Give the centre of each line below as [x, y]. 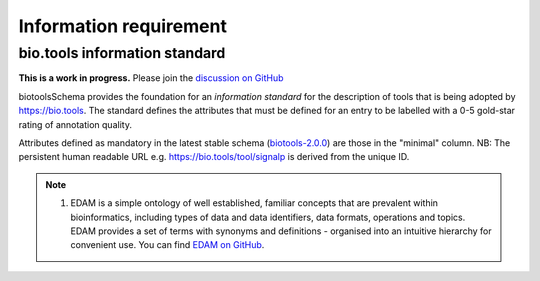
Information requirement [122, 26]
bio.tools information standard [122, 53]
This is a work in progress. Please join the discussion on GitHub [151, 78]
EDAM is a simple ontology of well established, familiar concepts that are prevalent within [254, 203]
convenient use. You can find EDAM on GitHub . [167, 245]
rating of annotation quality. [75, 124]
